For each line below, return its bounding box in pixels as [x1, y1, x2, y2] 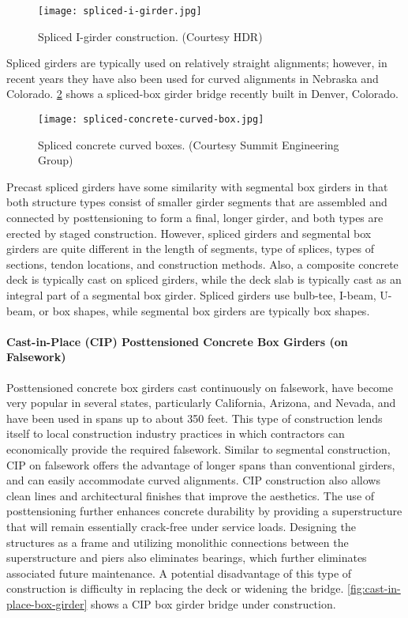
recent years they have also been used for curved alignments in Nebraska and [6, 70, 379, 86]
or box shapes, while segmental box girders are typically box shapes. [39, 302, 370, 318]
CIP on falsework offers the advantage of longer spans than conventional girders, [6, 456, 395, 473]
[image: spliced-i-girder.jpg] [38, 6, 202, 17]
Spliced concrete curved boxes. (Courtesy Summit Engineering [38, 136, 339, 153]
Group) [38, 152, 73, 168]
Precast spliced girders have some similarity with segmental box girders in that [6, 178, 388, 194]
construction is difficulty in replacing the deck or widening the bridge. [6, 580, 344, 597]
